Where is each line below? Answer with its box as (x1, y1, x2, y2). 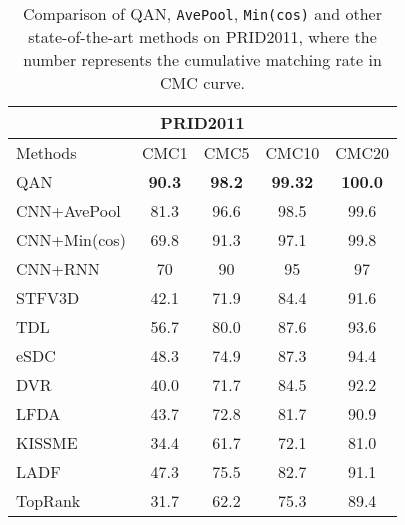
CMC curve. (160, 71, 245, 94)
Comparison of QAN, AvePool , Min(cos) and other (23, 2, 382, 25)
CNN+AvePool (16, 199, 121, 222)
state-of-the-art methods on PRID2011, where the (28, 25, 377, 48)
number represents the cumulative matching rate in (23, 48, 382, 71)
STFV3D (16, 286, 80, 309)
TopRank (16, 489, 81, 512)
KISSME (16, 431, 78, 454)
